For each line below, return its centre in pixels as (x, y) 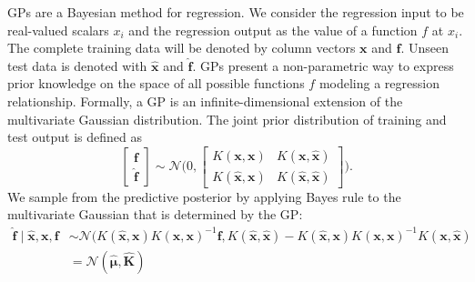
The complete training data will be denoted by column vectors (182, 48)
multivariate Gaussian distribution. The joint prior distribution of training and (227, 119)
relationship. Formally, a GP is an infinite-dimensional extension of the (205, 101)
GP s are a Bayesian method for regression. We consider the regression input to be (236, 12)
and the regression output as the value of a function (273, 30)
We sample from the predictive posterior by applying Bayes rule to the (204, 196)
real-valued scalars (58, 30)
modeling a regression (379, 83)
